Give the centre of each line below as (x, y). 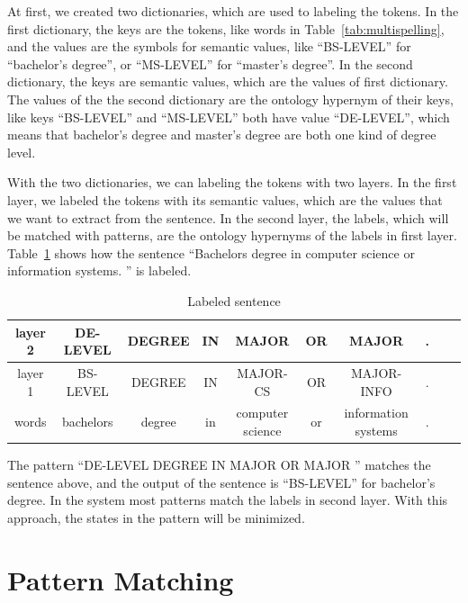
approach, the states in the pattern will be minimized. (156, 517)
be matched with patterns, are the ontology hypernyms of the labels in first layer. (232, 235)
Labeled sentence (234, 300)
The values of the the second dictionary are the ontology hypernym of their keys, (230, 99)
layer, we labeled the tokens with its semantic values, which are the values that (225, 199)
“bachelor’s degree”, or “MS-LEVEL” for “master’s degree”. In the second (210, 63)
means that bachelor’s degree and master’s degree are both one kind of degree (222, 135)
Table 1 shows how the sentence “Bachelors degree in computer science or (211, 252)
